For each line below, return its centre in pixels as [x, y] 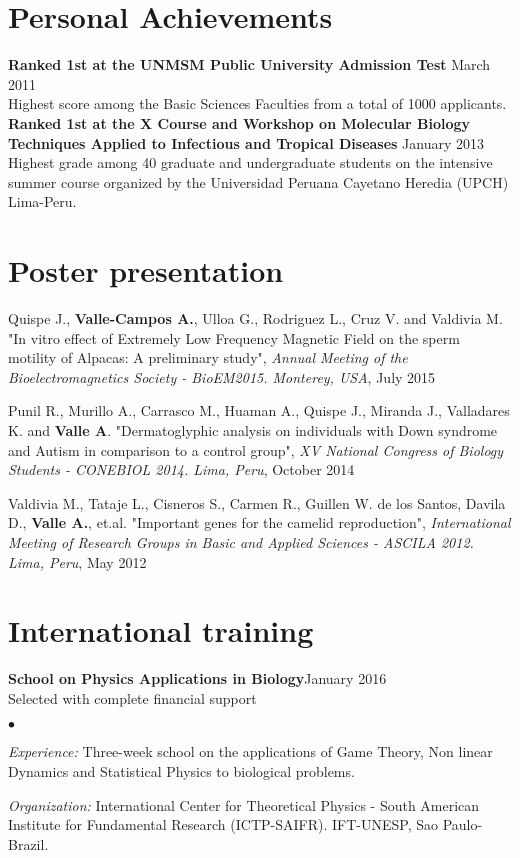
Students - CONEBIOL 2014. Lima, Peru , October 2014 [181, 469]
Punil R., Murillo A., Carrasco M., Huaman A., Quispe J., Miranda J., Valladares [259, 410]
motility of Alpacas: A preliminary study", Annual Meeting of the [208, 357]
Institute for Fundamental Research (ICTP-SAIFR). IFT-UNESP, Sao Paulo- [245, 824]
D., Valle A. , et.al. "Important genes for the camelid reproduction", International [259, 522]
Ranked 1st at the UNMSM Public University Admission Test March [249, 64]
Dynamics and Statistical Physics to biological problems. [181, 771]
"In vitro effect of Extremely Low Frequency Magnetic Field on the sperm [234, 337]
